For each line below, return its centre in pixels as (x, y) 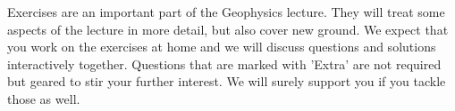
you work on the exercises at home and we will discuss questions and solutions (222, 47)
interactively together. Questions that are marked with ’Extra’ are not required (224, 63)
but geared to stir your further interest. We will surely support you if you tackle (227, 81)
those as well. (44, 98)
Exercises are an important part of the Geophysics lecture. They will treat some (226, 12)
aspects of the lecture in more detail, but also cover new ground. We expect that (228, 29)
